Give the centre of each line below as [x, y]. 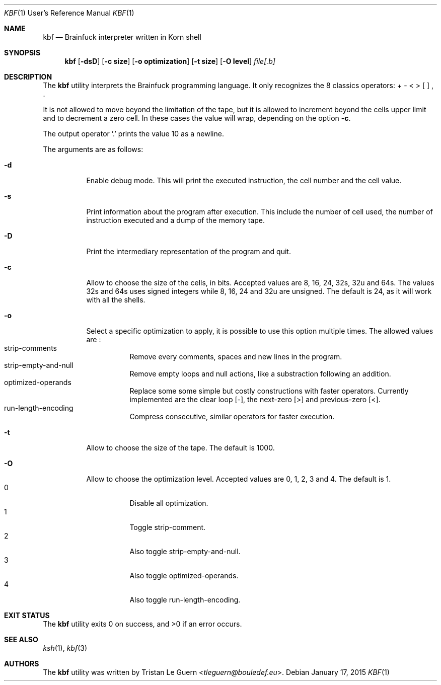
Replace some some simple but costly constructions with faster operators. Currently [269, 391]
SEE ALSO [21, 639]
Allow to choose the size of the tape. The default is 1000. [180, 448]
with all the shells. [116, 300]
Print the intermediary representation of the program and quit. [189, 251]
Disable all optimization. [169, 503]
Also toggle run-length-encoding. [185, 600]
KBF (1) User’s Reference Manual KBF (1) [69, 13]
